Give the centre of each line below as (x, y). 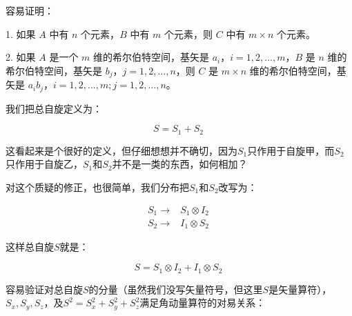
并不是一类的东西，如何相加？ (180, 164)
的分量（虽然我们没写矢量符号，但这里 (176, 289)
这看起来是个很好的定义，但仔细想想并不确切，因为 (121, 150)
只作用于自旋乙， (44, 164)
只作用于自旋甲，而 (291, 150)
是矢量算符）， (300, 289)
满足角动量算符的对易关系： (203, 303)
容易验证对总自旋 (44, 289)
